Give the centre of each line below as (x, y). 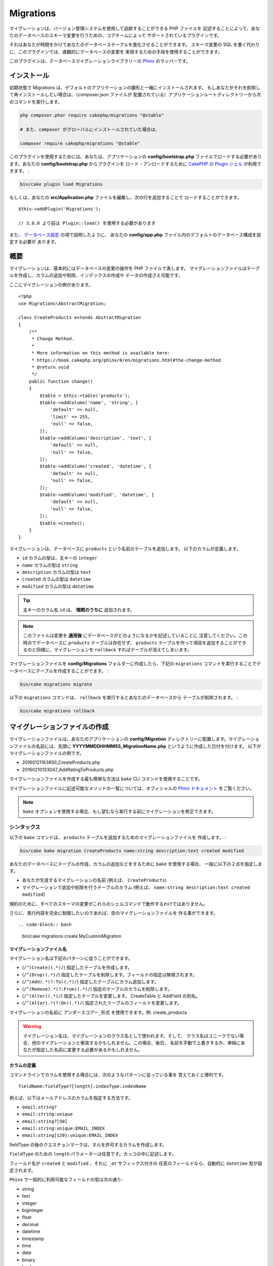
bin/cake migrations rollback (57, 711)
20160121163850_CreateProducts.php (61, 763)
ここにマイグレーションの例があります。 (51, 285)
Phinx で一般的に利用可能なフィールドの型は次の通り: (66, 1179)
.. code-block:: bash (45, 925)
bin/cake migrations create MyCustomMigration (72, 936)
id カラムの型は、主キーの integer (60, 558)
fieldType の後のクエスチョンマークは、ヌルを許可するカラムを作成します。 (88, 1144)
